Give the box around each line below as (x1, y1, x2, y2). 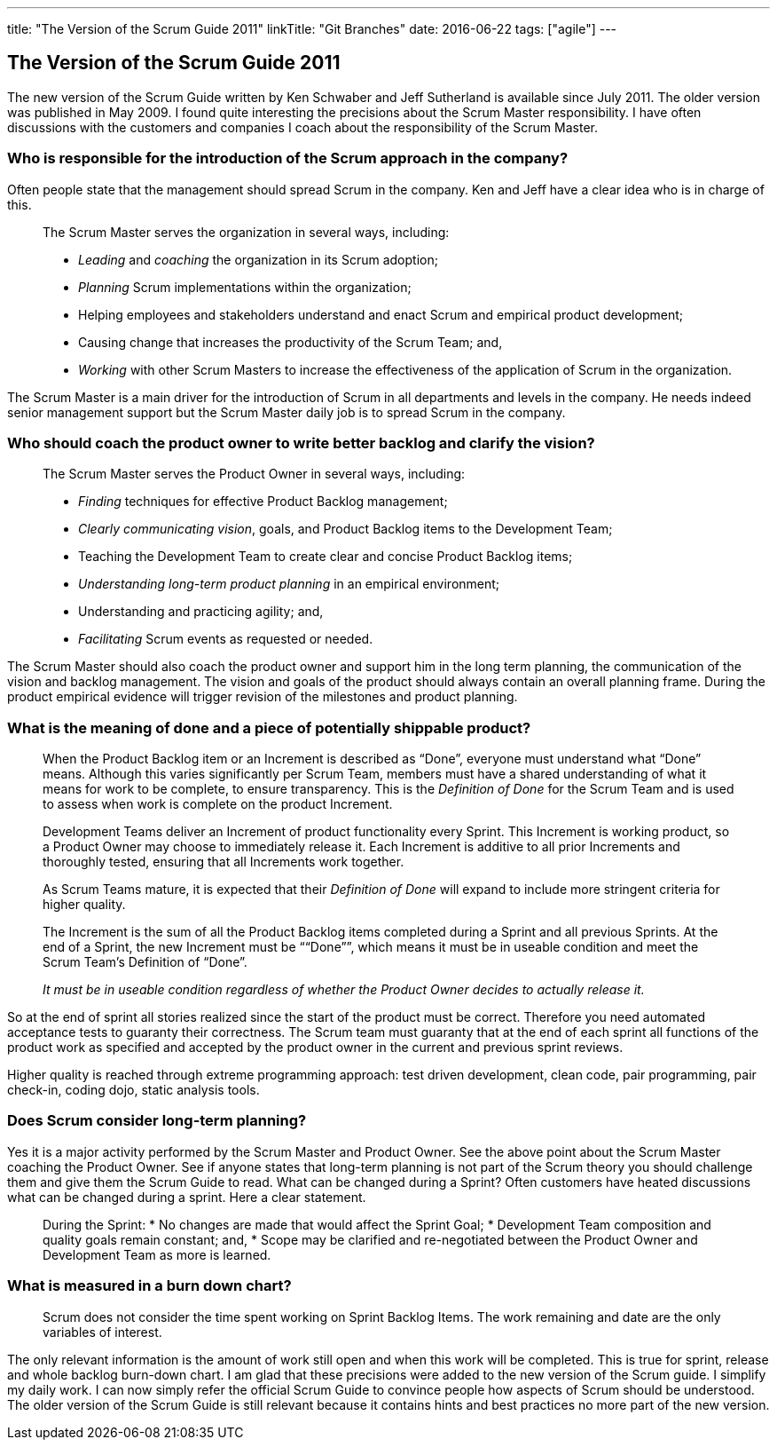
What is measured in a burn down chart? (7, 1277, 292, 1295)
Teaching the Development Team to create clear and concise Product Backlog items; (78, 549, 573, 565)
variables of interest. (43, 1324, 162, 1340)
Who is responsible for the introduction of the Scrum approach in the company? (7, 149, 569, 168)
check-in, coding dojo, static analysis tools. (7, 1082, 260, 1098)
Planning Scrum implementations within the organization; (78, 279, 412, 295)
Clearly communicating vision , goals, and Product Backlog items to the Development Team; (78, 521, 613, 537)
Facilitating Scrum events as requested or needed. (78, 631, 373, 647)
